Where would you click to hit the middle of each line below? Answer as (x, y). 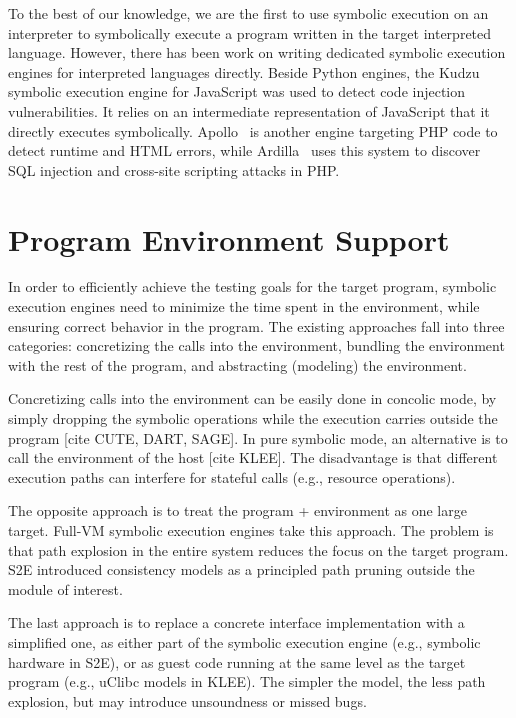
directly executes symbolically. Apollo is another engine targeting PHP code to (253, 130)
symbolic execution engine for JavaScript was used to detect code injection (237, 91)
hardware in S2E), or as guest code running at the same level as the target (237, 661)
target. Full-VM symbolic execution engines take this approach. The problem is (251, 530)
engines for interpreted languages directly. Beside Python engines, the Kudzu (244, 71)
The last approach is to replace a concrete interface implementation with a (236, 622)
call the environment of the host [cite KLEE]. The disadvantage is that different (253, 457)
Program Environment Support (229, 238)
